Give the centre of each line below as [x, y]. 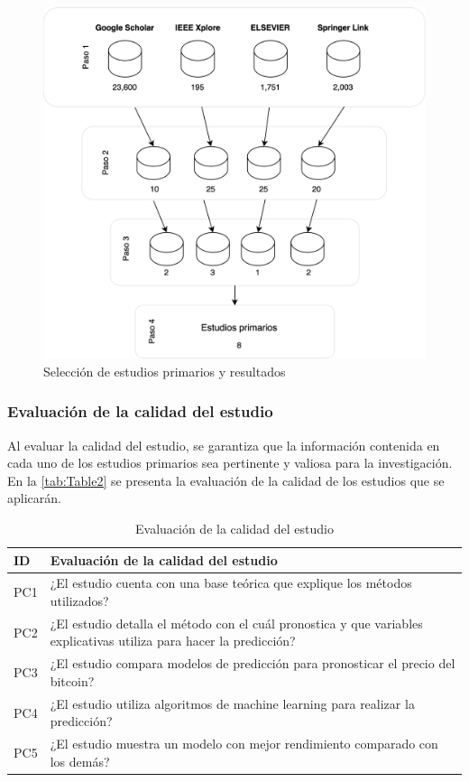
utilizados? [79, 601]
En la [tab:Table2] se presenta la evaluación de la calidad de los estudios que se [226, 480]
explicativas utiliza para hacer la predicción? [173, 641]
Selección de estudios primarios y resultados [165, 371]
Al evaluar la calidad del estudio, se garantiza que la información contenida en [224, 445]
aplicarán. [34, 498]
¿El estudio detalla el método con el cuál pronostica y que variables [236, 623]
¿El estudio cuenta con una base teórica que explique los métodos [231, 583]
